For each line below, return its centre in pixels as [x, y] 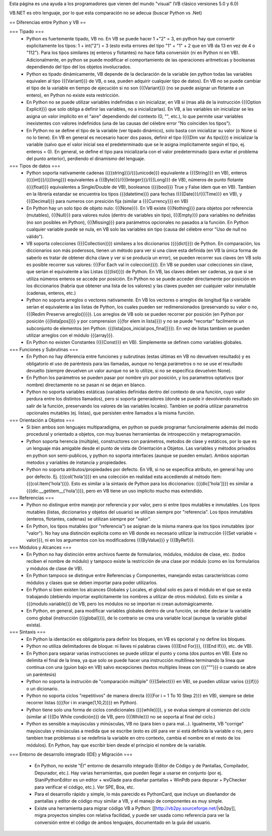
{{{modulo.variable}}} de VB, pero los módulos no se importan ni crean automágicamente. [120, 604]
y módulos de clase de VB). [55, 568]
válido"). [35, 236]
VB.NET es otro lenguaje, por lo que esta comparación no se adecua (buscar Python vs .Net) [106, 13]
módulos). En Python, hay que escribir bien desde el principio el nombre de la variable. [116, 745]
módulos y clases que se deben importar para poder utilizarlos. [92, 583]
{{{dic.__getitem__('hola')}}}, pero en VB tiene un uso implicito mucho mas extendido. [115, 491]
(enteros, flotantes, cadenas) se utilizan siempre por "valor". [89, 519]
